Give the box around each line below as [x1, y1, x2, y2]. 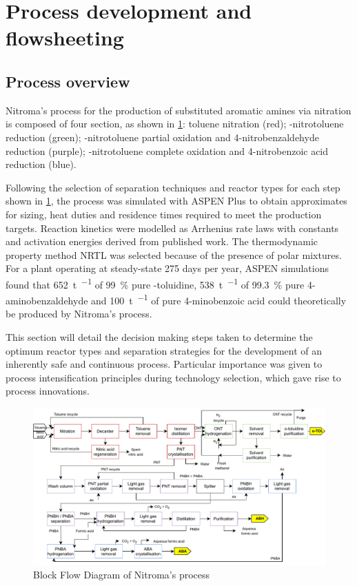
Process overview [6, 70, 130, 92]
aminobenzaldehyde [6, 293, 88, 307]
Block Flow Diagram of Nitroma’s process [33, 567, 210, 582]
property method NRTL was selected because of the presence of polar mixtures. [6, 247, 342, 262]
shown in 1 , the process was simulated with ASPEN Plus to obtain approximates [6, 193, 347, 208]
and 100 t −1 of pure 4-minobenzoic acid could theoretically [91, 291, 347, 307]
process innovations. [6, 384, 90, 398]
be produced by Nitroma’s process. [6, 306, 152, 321]
